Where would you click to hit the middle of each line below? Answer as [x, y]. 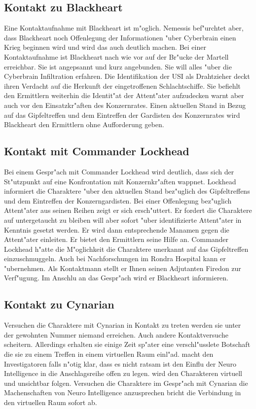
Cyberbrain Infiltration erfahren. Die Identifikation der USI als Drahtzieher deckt [127, 76]
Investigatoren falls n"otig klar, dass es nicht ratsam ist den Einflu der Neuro [120, 363]
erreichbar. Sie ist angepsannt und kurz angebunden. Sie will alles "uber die [118, 66]
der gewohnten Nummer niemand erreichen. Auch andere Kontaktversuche [116, 334]
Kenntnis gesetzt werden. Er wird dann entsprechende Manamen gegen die [117, 229]
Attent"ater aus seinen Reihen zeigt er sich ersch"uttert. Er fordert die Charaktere [128, 210]
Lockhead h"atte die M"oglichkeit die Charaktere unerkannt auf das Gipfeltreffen [126, 249]
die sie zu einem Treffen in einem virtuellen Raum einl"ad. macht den [109, 354]
